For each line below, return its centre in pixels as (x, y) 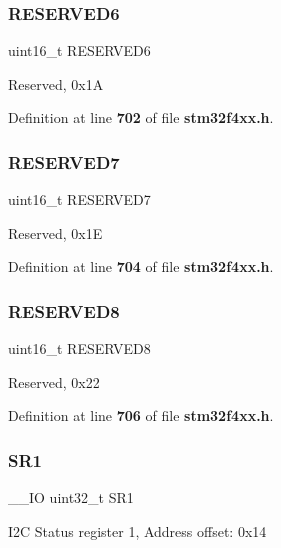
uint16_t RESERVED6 (79, 50)
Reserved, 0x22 (54, 381)
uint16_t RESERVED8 (79, 348)
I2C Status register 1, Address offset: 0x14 (137, 530)
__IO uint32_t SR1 (71, 497)
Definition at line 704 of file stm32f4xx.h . (141, 266)
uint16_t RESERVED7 (79, 199)
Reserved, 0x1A (56, 83)
